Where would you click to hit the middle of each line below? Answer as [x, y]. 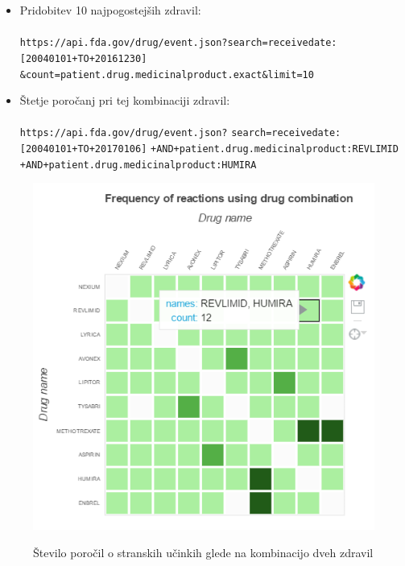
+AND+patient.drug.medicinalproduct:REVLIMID [274, 149]
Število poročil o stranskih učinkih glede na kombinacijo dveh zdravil [203, 552]
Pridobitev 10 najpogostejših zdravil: [110, 10]
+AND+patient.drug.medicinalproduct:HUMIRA [138, 165]
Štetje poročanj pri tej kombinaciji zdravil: [125, 100]
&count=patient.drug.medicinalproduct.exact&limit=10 [167, 74]
